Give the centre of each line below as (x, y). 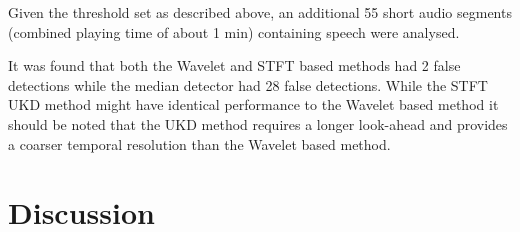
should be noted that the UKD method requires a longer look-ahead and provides (258, 123)
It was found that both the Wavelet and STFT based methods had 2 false (234, 65)
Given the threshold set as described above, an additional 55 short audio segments (260, 12)
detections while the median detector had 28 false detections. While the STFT (248, 84)
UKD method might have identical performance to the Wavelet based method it (253, 104)
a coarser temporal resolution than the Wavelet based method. (199, 143)
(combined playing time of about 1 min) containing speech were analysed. (234, 31)
